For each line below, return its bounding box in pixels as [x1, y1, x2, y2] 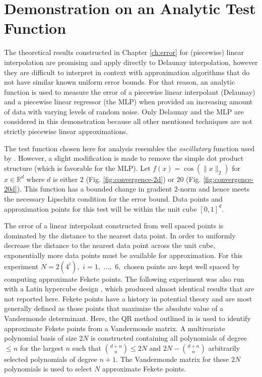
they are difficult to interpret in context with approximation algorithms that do [4, 67, 250, 77]
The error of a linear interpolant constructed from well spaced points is [4, 220, 224, 231]
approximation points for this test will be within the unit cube [4, 203, 197, 214]
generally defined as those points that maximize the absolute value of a [4, 303, 224, 313]
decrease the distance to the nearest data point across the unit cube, [4, 240, 216, 250]
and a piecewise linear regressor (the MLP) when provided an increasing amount [4, 96, 253, 107]
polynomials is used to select [4, 363, 92, 374]
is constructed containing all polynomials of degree [91, 333, 247, 343]
